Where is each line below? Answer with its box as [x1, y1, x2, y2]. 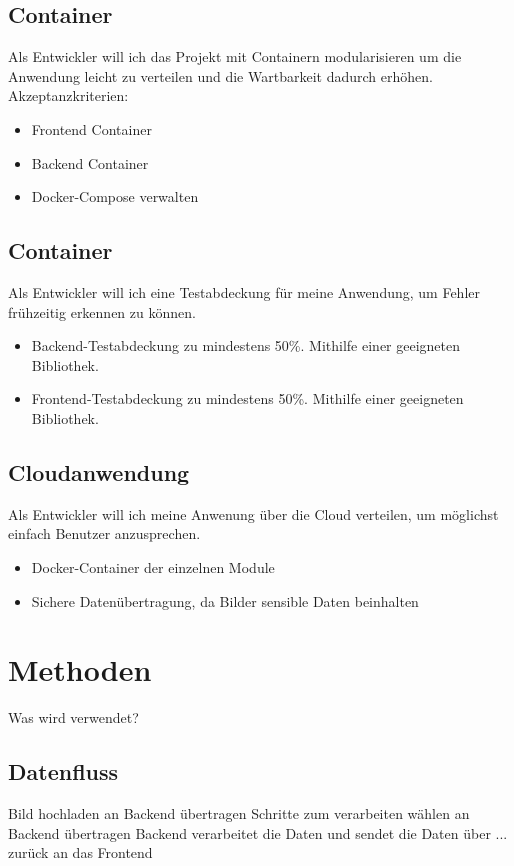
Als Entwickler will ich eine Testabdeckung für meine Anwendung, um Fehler [8, 281, 480, 302]
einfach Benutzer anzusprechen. [8, 523, 201, 544]
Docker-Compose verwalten [31, 186, 199, 207]
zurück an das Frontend [8, 842, 153, 863]
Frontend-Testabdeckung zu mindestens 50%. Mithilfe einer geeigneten [31, 388, 464, 409]
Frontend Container [31, 118, 152, 139]
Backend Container [31, 152, 149, 173]
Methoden [8, 649, 152, 690]
